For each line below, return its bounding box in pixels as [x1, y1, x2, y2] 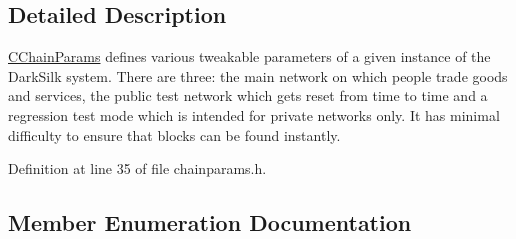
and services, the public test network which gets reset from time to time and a [8, 85, 488, 106]
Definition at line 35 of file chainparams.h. [8, 158, 267, 179]
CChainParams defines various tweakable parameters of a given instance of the [8, 46, 491, 67]
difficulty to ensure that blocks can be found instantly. [8, 124, 341, 145]
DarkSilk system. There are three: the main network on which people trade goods [8, 65, 508, 86]
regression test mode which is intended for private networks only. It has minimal [8, 104, 500, 125]
